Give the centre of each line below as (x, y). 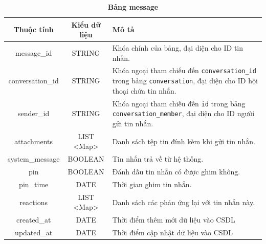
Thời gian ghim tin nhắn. (152, 184)
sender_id (34, 113)
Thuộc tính (34, 29)
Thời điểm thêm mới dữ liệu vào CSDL (174, 220)
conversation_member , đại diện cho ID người (183, 113)
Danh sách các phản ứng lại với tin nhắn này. (184, 202)
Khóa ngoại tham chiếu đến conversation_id (184, 70)
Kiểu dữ (86, 24)
